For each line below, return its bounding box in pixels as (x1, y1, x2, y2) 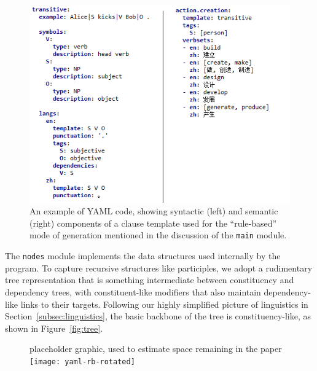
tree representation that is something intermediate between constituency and (5, 273, 294, 286)
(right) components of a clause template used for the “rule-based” (29, 216, 277, 229)
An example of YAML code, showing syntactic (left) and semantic (29, 205, 278, 217)
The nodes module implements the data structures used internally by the (5, 249, 281, 262)
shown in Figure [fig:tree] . (5, 321, 103, 334)
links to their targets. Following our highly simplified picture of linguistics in (20, 297, 308, 310)
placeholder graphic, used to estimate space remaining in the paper (29, 342, 282, 355)
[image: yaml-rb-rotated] (29, 357, 135, 366)
